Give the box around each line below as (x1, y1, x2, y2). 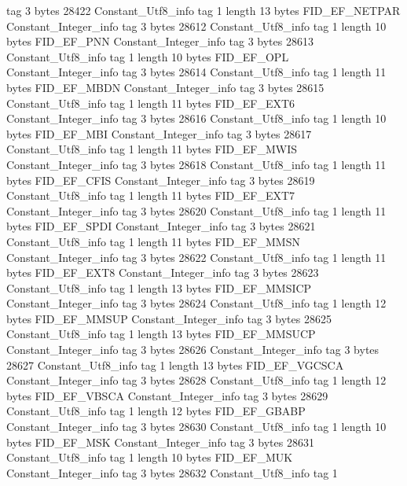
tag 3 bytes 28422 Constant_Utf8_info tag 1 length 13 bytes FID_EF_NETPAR (6, 2, 401, 18)
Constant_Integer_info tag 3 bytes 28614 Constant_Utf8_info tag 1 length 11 (6, 64, 387, 80)
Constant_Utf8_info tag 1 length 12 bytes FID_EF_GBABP (6, 403, 306, 419)
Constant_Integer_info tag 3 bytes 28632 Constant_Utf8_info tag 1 (6, 464, 338, 480)
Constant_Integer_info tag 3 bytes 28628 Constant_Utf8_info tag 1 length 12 (6, 372, 387, 388)
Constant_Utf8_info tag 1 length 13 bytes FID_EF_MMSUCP (6, 326, 316, 342)
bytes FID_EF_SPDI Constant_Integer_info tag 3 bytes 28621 (6, 218, 316, 234)
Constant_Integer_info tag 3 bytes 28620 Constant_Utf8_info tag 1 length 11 (6, 202, 387, 219)
